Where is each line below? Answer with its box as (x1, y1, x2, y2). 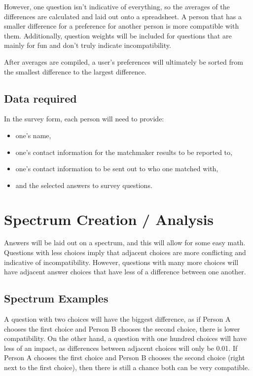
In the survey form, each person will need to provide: (4, 113, 164, 124)
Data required (4, 90, 77, 106)
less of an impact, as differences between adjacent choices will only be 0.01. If (4, 342, 238, 353)
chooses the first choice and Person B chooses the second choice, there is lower (4, 323, 240, 334)
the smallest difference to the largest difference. (4, 66, 146, 76)
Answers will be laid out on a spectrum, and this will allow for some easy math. (4, 237, 246, 248)
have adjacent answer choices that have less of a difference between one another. (4, 266, 246, 277)
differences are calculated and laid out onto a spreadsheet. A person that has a (4, 11, 242, 21)
